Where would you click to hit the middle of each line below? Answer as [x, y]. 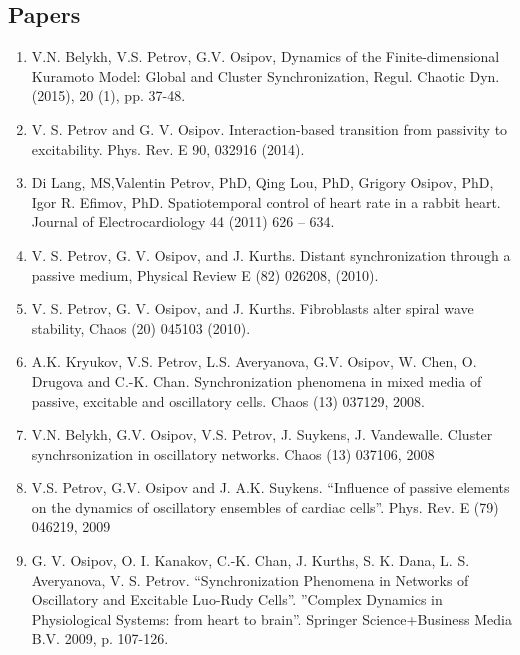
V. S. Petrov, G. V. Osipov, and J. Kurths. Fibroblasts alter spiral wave [252, 308]
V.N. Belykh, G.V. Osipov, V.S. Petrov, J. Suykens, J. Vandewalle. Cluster [262, 434]
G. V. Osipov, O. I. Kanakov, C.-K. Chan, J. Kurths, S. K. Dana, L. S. [250, 560]
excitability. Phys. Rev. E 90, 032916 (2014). [168, 148]
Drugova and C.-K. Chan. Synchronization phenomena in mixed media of [256, 380]
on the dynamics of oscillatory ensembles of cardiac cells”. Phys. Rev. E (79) [265, 506]
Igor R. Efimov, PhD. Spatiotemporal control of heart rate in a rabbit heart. [266, 201]
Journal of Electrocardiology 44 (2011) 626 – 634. [183, 221]
